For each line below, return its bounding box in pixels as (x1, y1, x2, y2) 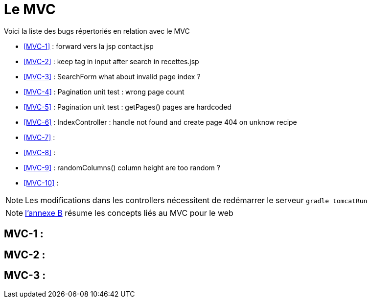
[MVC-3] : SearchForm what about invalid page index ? (23, 72, 201, 81)
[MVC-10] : (23, 178, 59, 187)
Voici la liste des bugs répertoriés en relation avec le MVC (4, 26, 190, 35)
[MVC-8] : (23, 148, 56, 157)
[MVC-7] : (23, 133, 55, 141)
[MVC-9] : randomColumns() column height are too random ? (23, 163, 220, 172)
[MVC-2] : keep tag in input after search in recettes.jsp (23, 57, 199, 66)
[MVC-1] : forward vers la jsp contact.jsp (23, 42, 154, 50)
